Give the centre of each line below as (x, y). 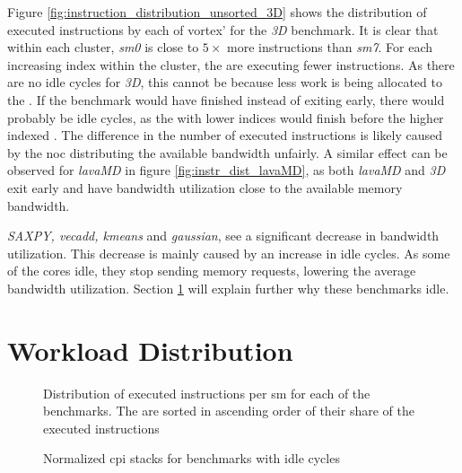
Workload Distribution (150, 350)
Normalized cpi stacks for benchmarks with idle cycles (192, 458)
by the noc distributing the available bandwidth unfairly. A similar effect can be (227, 152)
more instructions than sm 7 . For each (330, 47)
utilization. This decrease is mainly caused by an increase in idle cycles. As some (229, 253)
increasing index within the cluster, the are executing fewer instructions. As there (231, 64)
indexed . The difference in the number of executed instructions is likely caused (225, 135)
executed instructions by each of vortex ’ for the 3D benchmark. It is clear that (223, 29)
